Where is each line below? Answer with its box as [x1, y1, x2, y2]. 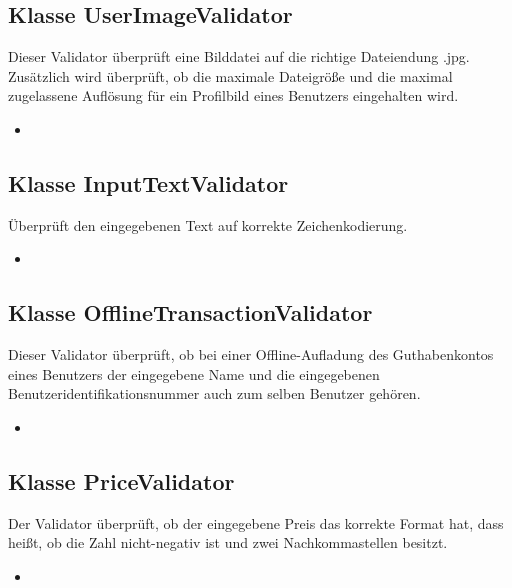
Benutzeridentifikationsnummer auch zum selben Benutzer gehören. [8, 383, 421, 404]
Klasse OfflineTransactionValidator [8, 297, 373, 328]
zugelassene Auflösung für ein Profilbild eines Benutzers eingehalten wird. [8, 85, 459, 106]
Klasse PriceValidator [8, 465, 235, 496]
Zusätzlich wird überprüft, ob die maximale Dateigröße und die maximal [8, 65, 453, 86]
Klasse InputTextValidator [8, 167, 289, 198]
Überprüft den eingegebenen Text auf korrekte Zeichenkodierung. [8, 214, 408, 235]
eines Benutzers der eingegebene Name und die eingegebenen [8, 363, 380, 384]
